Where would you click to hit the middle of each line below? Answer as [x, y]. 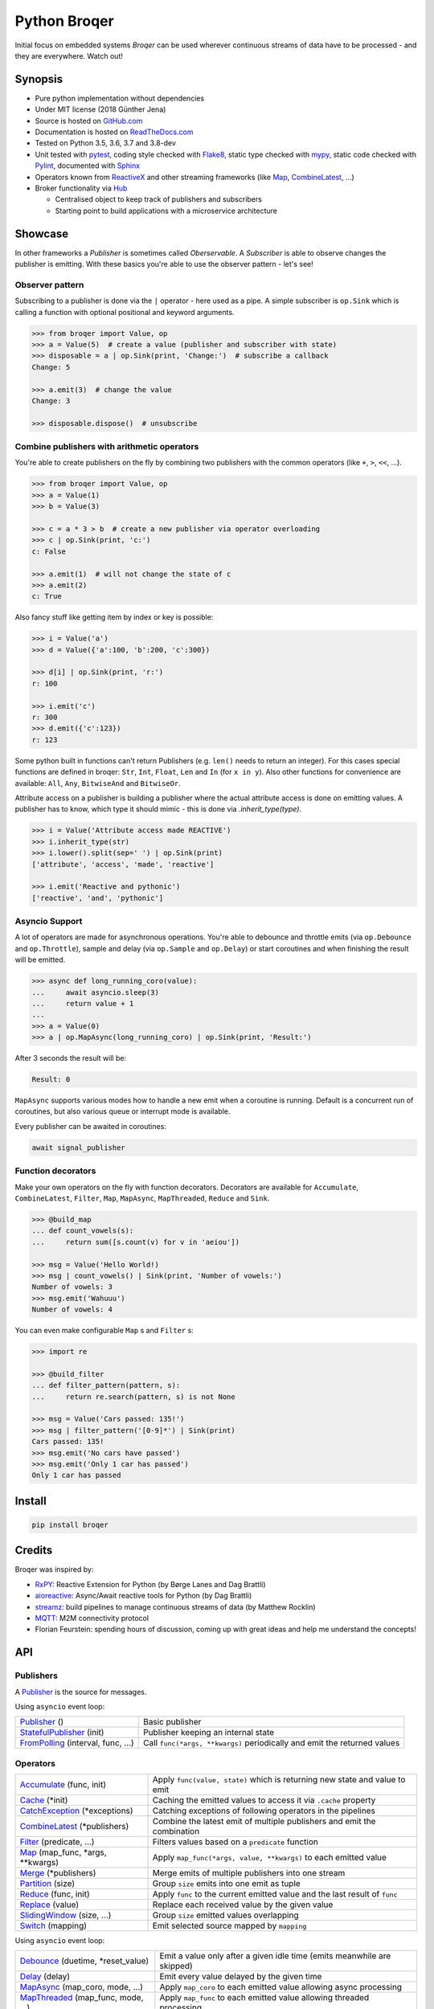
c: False [49, 551]
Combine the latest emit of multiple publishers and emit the [264, 1822]
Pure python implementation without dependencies [120, 98]
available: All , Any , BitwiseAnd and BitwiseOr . [98, 783]
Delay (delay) [45, 1977]
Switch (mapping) [53, 1926]
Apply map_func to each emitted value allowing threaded [264, 1998]
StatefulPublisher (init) [62, 1733]
